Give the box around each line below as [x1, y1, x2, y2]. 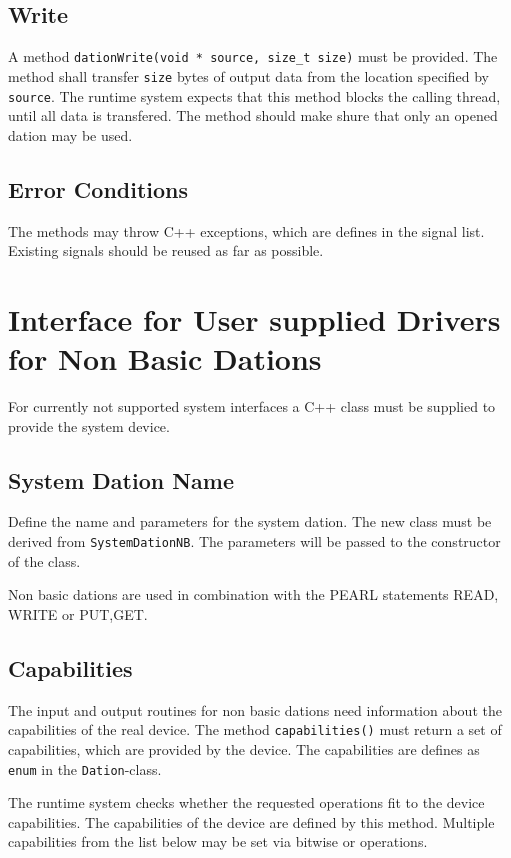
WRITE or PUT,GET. [8, 603, 148, 624]
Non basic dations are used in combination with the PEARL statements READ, [8, 584, 499, 605]
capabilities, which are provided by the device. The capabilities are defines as [8, 738, 480, 759]
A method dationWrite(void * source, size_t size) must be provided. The [8, 46, 498, 67]
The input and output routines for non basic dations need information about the [8, 699, 502, 720]
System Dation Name [8, 464, 235, 495]
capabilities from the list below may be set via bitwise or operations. [8, 831, 428, 852]
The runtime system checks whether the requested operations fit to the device [8, 792, 485, 813]
